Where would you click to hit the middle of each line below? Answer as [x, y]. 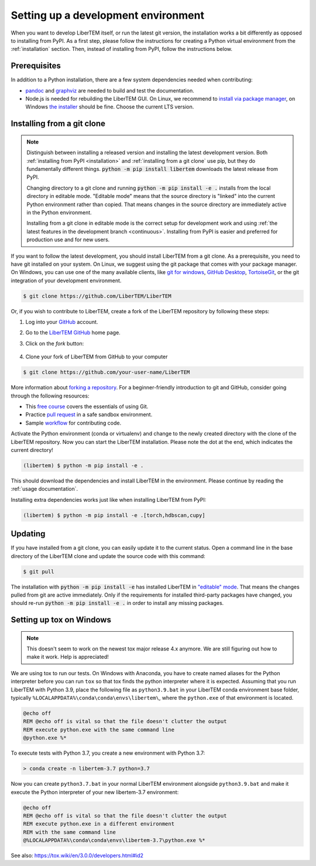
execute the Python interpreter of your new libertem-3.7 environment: [95, 792]
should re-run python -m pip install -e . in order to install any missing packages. [117, 603]
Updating [28, 534]
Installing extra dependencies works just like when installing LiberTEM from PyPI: [109, 499]
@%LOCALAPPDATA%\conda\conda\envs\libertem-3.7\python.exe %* [114, 841]
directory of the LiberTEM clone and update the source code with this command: [108, 556]
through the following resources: [50, 396]
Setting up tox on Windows [61, 620]
